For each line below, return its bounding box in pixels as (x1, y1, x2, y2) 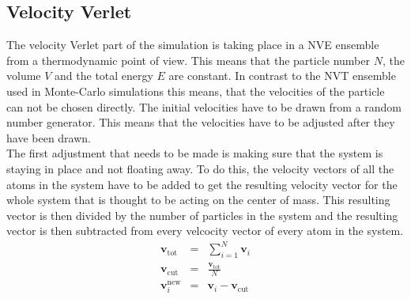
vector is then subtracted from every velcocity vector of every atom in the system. (6, 222, 404, 239)
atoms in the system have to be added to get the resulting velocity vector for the (6, 176, 398, 192)
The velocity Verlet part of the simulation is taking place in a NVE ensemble (6, 36, 379, 53)
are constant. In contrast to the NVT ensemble (168, 67, 396, 84)
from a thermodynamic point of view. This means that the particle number (6, 51, 370, 68)
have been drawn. (6, 129, 91, 146)
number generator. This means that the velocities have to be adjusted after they (6, 114, 395, 131)
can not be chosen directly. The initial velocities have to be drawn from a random (6, 98, 402, 115)
